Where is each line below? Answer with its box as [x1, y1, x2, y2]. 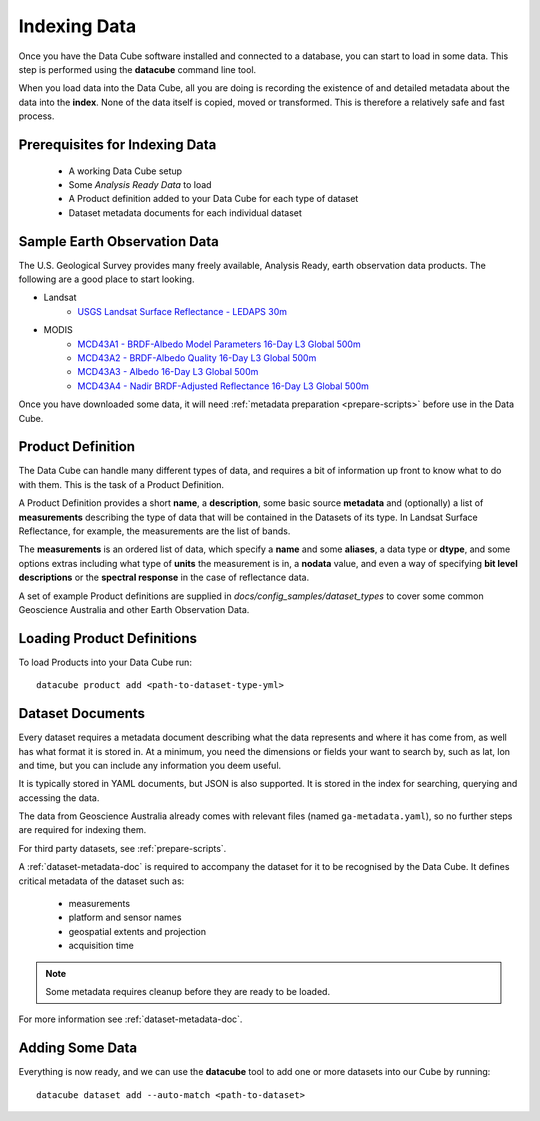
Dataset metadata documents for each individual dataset [68, 206, 302, 219]
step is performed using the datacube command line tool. [18, 63, 257, 75]
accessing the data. [18, 791, 100, 804]
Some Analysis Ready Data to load [68, 178, 212, 190]
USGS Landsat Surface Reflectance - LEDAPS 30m [77, 305, 288, 317]
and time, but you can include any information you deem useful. [18, 759, 282, 771]
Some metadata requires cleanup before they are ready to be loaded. [45, 985, 330, 997]
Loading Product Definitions [18, 630, 198, 647]
